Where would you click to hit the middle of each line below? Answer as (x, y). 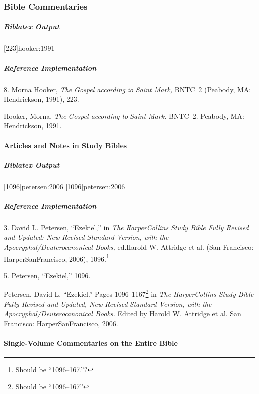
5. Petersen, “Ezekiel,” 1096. (47, 275)
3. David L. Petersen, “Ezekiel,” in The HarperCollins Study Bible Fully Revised (126, 227)
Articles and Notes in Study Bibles (65, 145)
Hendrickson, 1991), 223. (42, 99)
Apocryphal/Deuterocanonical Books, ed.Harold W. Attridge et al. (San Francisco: (129, 247)
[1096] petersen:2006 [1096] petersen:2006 (65, 186)
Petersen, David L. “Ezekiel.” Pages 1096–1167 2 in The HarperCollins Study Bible (129, 293)
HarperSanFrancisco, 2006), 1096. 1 (57, 258)
